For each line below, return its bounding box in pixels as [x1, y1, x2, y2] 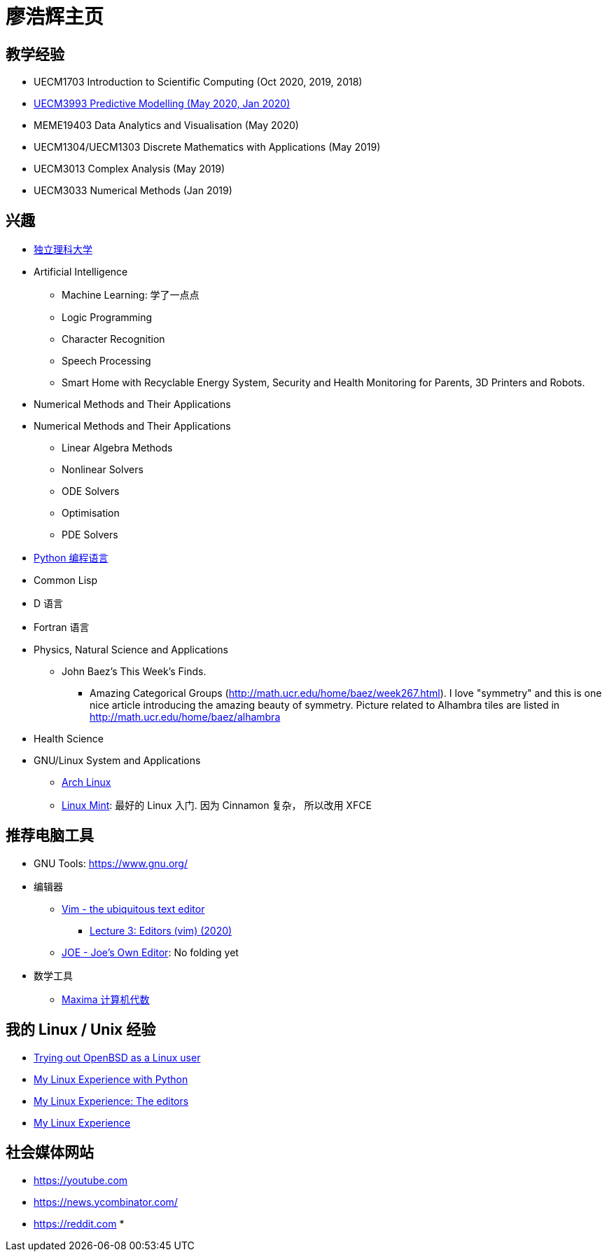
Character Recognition [62, 333, 165, 346]
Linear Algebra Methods [62, 442, 173, 454]
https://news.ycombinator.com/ [34, 1195, 178, 1208]
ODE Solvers [62, 485, 120, 498]
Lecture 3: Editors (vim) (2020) [90, 924, 232, 937]
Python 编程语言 [34, 552, 109, 564]
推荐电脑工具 [6, 827, 94, 845]
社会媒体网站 [6, 1143, 94, 1162]
